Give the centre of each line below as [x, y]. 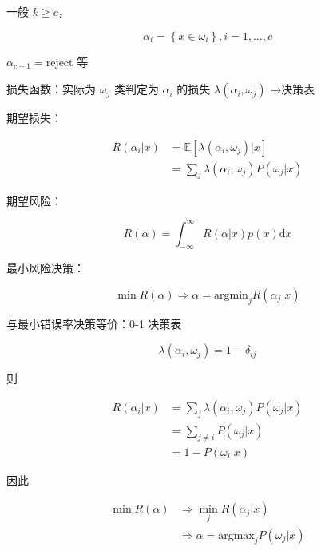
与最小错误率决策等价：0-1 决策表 [94, 323]
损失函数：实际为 [51, 89]
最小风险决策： [46, 268]
